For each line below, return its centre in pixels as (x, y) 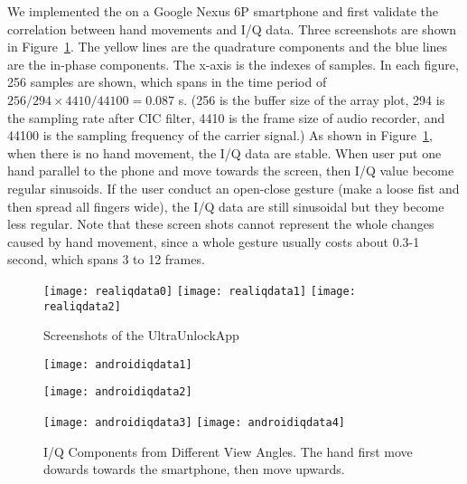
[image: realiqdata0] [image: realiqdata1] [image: (200, 291)
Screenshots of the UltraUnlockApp (141, 335)
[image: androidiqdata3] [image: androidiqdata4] (194, 423)
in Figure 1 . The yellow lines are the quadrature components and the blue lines (228, 47)
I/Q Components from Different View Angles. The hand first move (228, 451)
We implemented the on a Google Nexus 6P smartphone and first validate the (223, 11)
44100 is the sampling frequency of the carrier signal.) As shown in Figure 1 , (220, 135)
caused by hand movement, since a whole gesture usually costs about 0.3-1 (214, 241)
